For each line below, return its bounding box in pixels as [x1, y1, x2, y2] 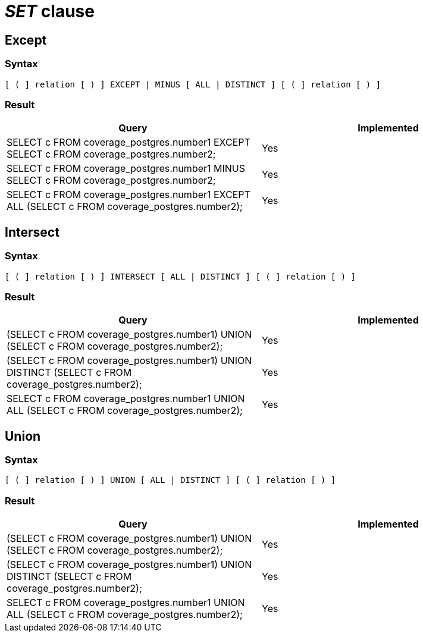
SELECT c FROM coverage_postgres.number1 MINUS [7, 162, 245, 175]
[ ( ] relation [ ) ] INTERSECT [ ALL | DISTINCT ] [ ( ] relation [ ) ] [5, 271, 356, 281]
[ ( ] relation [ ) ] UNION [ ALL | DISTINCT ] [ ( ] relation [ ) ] [5, 475, 336, 485]
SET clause [5, 1, 95, 21]
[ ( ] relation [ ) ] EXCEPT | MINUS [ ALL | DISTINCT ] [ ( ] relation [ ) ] [5, 79, 381, 89]
